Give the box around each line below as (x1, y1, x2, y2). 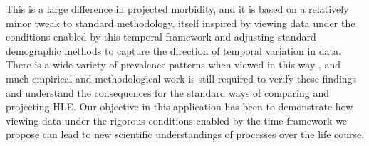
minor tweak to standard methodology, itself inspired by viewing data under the (6, 15, 355, 30)
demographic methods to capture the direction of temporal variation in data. (6, 43, 341, 58)
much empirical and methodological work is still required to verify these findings (6, 71, 357, 85)
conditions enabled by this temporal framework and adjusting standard (6, 29, 316, 44)
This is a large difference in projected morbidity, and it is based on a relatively (6, 1, 349, 16)
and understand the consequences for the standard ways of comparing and (6, 85, 330, 100)
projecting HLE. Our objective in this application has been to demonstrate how (6, 99, 353, 114)
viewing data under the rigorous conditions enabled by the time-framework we (6, 113, 348, 127)
